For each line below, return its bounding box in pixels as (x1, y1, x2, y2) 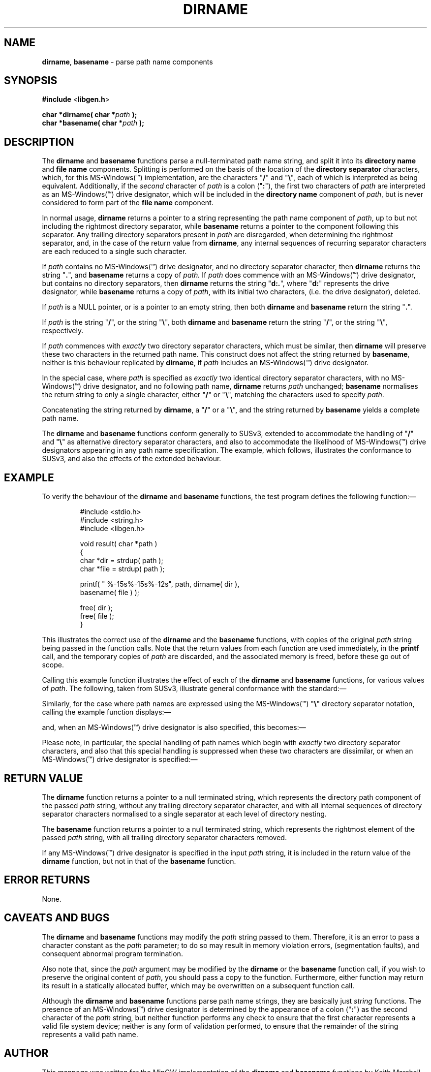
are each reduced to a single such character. (42, 247, 187, 256)
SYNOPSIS (4, 74, 58, 87)
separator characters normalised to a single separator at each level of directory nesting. (42, 809, 327, 818)
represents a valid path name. (42, 1030, 138, 1039)
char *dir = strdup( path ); (80, 556, 163, 565)
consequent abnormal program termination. (42, 949, 183, 958)
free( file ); (80, 612, 114, 621)
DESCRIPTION (4, 135, 74, 148)
